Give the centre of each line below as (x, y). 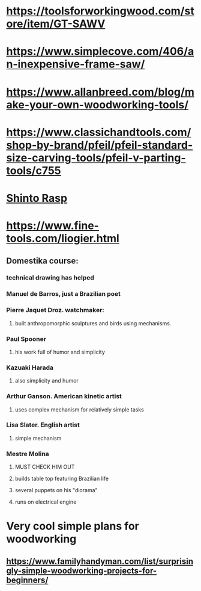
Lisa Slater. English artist (43, 425)
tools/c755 (34, 170)
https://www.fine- (52, 226)
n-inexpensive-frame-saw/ (76, 64)
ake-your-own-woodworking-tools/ (97, 105)
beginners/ (27, 580)
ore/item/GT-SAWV (56, 24)
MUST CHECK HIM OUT (45, 467)
